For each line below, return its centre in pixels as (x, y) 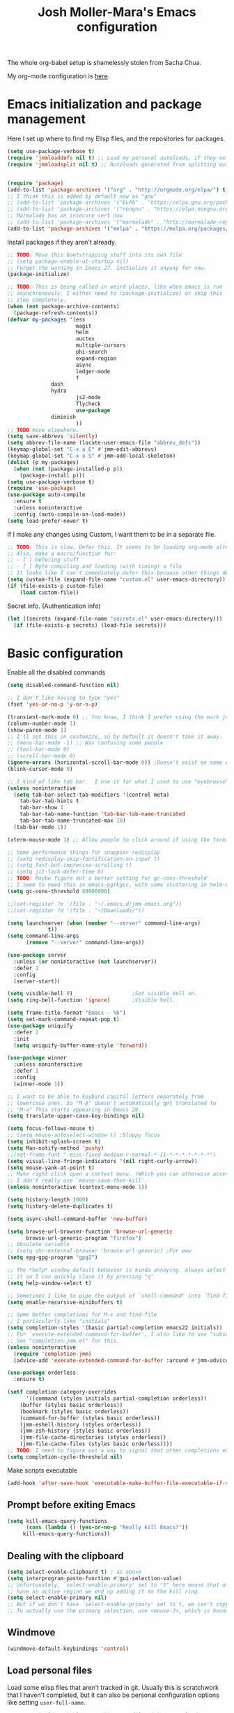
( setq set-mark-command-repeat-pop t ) (63, 1020)
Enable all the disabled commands (56, 672)
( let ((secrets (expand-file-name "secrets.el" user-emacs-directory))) (115, 619)
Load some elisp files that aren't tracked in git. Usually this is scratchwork (113, 1687)
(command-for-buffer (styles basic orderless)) (90, 1418)
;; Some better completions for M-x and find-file (82, 1315)
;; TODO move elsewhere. (43, 430)
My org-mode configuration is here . (58, 76)
